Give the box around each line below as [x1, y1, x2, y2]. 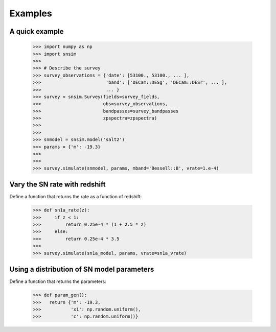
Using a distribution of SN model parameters [9, 265, 154, 274]
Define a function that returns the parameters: [9, 278, 107, 284]
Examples [9, 8, 52, 19]
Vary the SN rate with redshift [9, 180, 106, 189]
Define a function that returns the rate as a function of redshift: [9, 194, 142, 200]
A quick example [9, 27, 64, 36]
